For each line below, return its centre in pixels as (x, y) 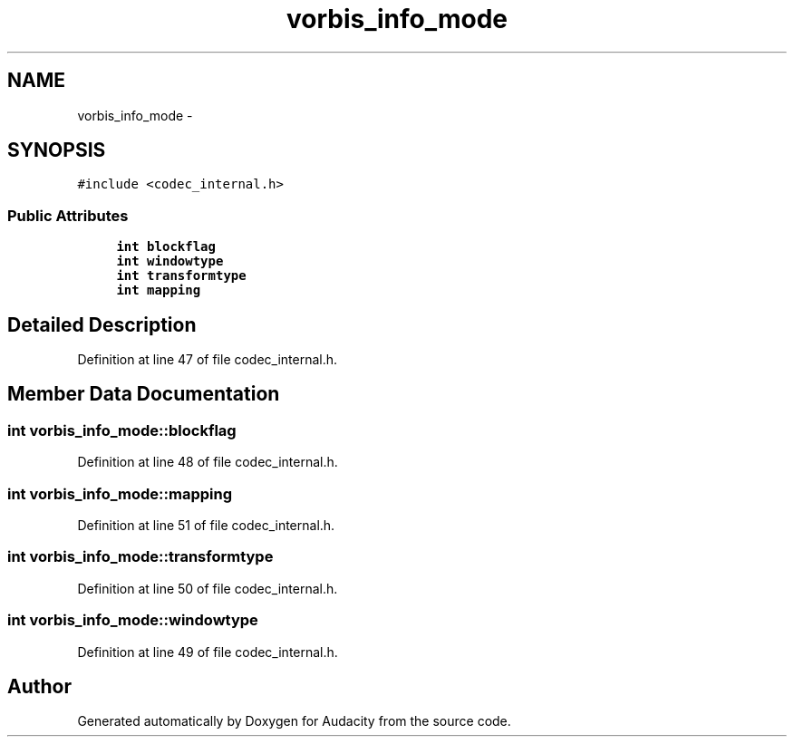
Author (39, 686)
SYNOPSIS (57, 150)
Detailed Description (102, 324)
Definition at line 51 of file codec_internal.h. (206, 525)
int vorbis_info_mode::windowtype (133, 620)
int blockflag (166, 247)
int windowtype (170, 261)
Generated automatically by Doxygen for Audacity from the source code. (294, 721)
